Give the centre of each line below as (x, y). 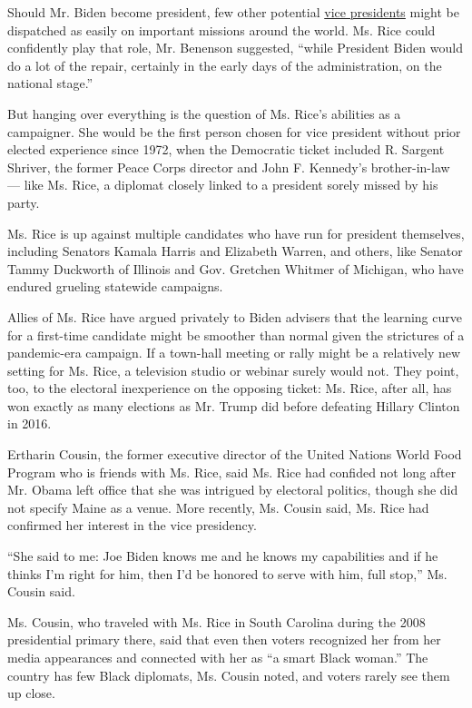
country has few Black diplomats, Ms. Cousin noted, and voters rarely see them (229, 675)
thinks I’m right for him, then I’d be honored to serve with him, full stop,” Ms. (227, 573)
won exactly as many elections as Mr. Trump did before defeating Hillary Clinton (234, 405)
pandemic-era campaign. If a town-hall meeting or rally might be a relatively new (234, 353)
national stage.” (50, 83)
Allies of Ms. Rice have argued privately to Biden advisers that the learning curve (235, 316)
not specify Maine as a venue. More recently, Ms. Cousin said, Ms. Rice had (218, 507)
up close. (31, 693)
